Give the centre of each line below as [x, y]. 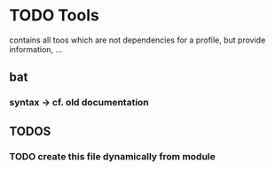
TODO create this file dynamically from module [112, 156]
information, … [36, 49]
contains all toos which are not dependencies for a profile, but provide [137, 40]
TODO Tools [54, 16]
